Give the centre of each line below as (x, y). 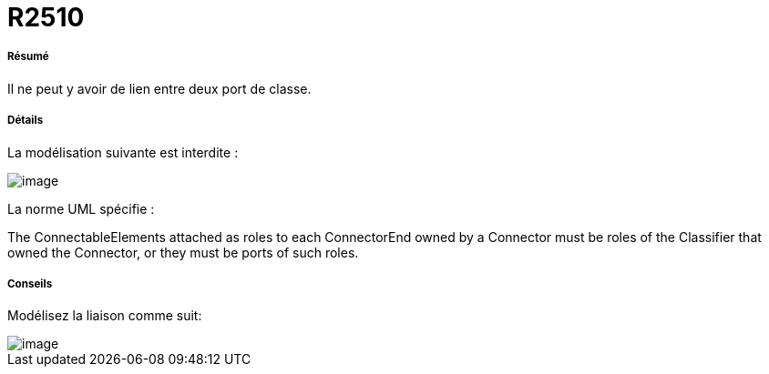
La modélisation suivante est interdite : (123, 152)
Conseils (30, 283)
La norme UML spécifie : (81, 208)
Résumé (28, 57)
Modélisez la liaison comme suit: (105, 316)
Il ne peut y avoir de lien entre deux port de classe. (159, 88)
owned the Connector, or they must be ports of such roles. (183, 252)
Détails (26, 121)
